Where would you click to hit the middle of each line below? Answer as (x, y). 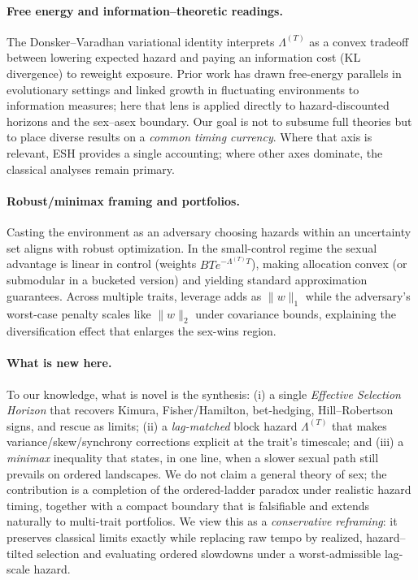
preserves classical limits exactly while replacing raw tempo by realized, (185, 537)
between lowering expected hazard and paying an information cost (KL (184, 57)
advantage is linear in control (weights (102, 264)
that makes (359, 425)
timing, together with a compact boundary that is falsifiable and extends (188, 505)
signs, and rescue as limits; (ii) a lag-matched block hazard (152, 425)
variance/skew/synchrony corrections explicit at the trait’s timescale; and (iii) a (205, 441)
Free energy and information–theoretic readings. (145, 10)
